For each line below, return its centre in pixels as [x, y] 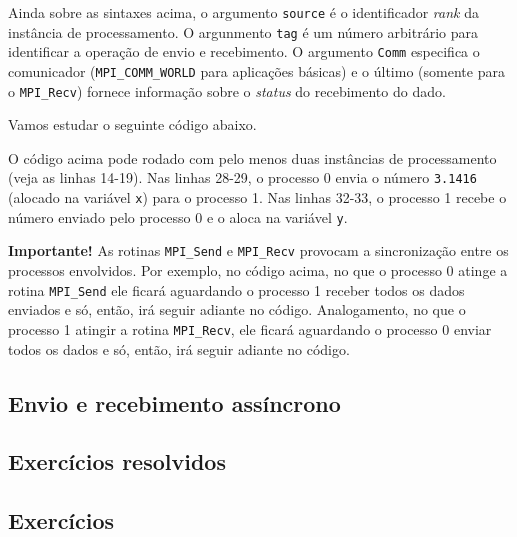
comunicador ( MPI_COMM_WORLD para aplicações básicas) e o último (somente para [256, 70]
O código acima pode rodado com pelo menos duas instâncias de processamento [252, 157]
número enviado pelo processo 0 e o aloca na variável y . [178, 216]
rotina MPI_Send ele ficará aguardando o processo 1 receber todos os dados [236, 289]
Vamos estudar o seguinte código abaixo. [132, 124]
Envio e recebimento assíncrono [174, 402]
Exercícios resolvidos [117, 461]
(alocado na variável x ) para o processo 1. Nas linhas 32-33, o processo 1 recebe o [257, 197]
